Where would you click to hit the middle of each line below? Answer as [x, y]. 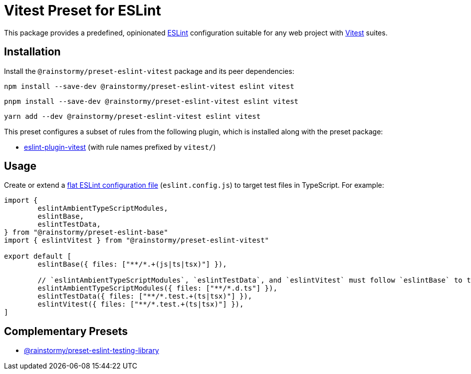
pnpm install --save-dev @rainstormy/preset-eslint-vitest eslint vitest [151, 101]
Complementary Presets [66, 331]
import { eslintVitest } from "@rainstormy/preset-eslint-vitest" [137, 240]
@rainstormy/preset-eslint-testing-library [92, 351]
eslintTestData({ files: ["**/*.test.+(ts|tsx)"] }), [145, 296]
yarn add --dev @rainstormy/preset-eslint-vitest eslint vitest [132, 116]
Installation [32, 52]
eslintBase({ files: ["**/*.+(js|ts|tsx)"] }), [132, 264]
